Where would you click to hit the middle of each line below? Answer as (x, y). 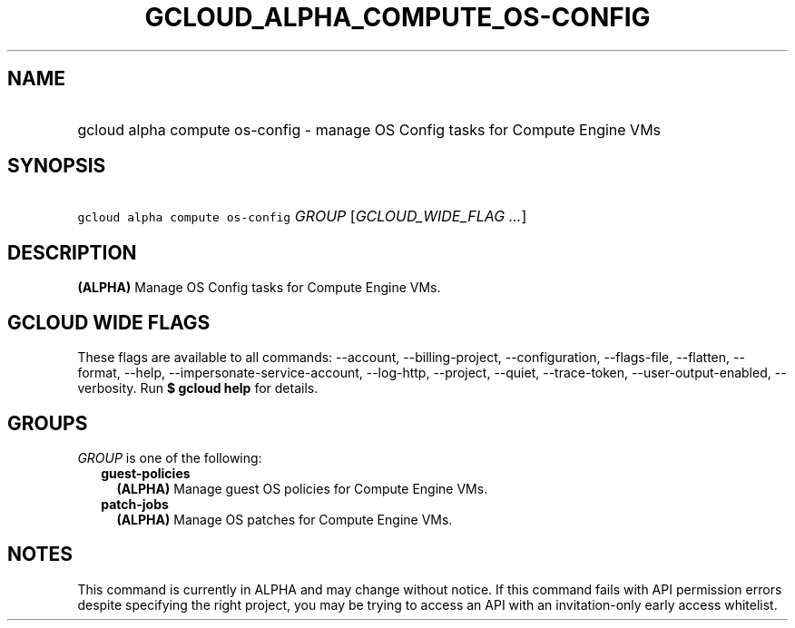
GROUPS (48, 423)
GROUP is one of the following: (170, 457)
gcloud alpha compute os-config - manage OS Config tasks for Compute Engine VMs (369, 129)
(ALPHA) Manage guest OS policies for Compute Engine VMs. (302, 488)
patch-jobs (135, 504)
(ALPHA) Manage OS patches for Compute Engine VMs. (285, 519)
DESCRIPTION (72, 252)
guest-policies (146, 473)
